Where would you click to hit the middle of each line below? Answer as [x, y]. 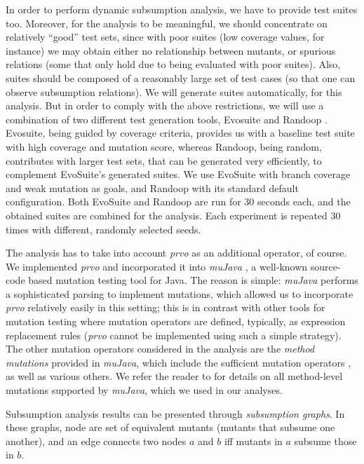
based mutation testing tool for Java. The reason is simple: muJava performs [193, 280]
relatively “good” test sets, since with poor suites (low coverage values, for [165, 37]
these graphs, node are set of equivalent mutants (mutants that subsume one [170, 427]
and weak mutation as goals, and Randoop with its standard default [152, 187]
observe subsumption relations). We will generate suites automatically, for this [174, 91]
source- [325, 266]
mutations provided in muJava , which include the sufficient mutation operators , [178, 362]
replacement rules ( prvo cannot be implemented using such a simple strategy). [174, 335]
